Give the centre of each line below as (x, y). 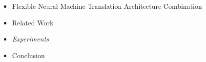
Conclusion (28, 55)
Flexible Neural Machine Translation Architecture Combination (107, 6)
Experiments (31, 39)
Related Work (33, 22)
